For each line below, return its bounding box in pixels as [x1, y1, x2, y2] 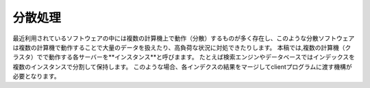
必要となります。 [12, 72, 61, 80]
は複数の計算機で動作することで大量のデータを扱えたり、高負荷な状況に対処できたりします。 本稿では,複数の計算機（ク [12, 43, 351, 51]
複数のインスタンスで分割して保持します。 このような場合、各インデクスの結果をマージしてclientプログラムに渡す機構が [12, 62, 352, 71]
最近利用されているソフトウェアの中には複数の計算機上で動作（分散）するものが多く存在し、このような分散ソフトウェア [12, 34, 355, 42]
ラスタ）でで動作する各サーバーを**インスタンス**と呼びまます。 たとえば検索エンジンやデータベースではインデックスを [12, 53, 356, 61]
